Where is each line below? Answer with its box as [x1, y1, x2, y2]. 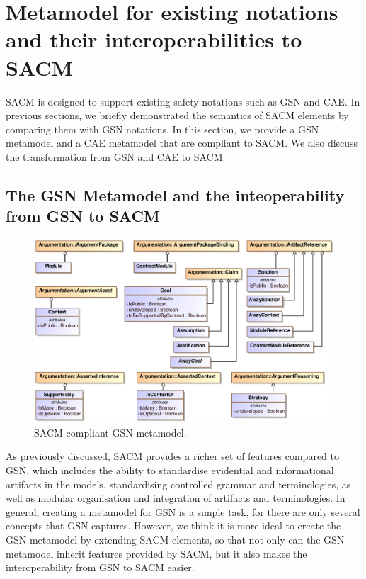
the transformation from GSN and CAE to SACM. [6, 149, 226, 164]
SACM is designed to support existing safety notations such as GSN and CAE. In [6, 94, 360, 108]
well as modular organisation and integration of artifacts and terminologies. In [6, 490, 345, 505]
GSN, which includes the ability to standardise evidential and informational [6, 463, 334, 478]
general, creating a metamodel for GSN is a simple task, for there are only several [6, 504, 360, 519]
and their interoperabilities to [6, 25, 302, 54]
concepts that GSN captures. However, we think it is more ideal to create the [6, 518, 341, 533]
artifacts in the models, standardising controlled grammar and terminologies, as [6, 476, 351, 491]
